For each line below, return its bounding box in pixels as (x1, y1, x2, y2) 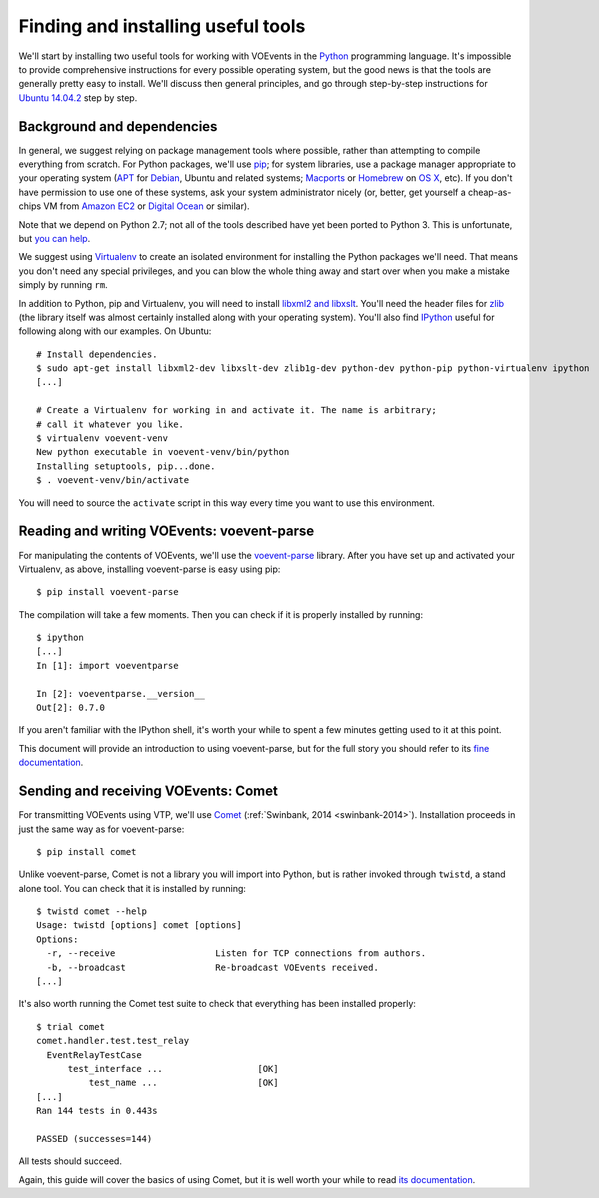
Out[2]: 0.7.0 (36, 702, 105, 714)
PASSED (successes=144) (36, 1133, 153, 1144)
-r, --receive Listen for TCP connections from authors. (46, 948, 427, 959)
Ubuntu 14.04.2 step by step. (18, 91, 138, 104)
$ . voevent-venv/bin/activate (36, 475, 190, 486)
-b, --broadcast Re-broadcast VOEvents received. (46, 961, 379, 973)
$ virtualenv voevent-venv (36, 433, 169, 444)
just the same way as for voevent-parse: (18, 823, 185, 835)
